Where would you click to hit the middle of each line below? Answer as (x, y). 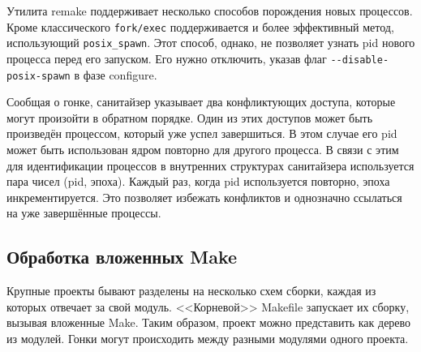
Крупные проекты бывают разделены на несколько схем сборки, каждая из (191, 291)
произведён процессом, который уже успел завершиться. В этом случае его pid (202, 133)
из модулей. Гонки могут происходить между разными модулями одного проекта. (208, 338)
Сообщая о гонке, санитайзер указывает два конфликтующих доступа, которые (201, 102)
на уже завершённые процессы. (84, 213)
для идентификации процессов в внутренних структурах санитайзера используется (210, 165)
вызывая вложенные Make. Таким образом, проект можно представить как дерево (209, 322)
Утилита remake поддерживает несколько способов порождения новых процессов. (210, 11)
